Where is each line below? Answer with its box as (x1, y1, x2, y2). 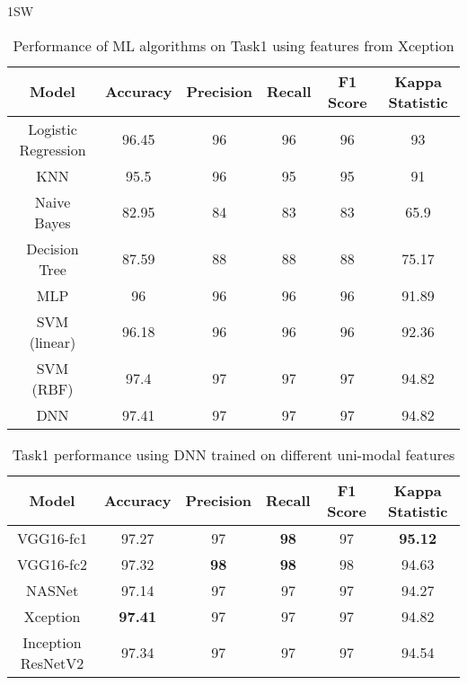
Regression (19, 138, 86, 160)
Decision (26, 237, 79, 259)
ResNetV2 (20, 652, 84, 673)
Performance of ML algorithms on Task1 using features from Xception (13, 34, 454, 56)
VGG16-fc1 (17, 527, 88, 548)
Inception (22, 631, 82, 653)
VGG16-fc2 (17, 553, 88, 574)
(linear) (29, 331, 76, 352)
